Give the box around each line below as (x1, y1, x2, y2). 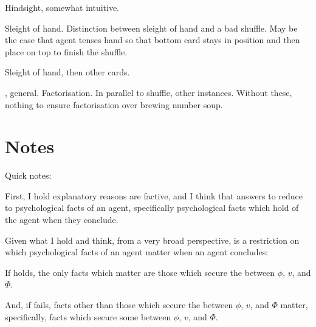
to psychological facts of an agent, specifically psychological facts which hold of (5, 201, 299, 214)
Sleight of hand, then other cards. (5, 66, 130, 78)
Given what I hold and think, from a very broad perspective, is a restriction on (5, 233, 300, 246)
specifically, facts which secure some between (5, 310, 171, 323)
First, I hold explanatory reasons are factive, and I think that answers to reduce (5, 189, 303, 202)
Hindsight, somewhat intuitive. (5, 1, 120, 13)
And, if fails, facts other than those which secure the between (5, 298, 233, 311)
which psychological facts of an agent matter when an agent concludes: (5, 246, 269, 258)
